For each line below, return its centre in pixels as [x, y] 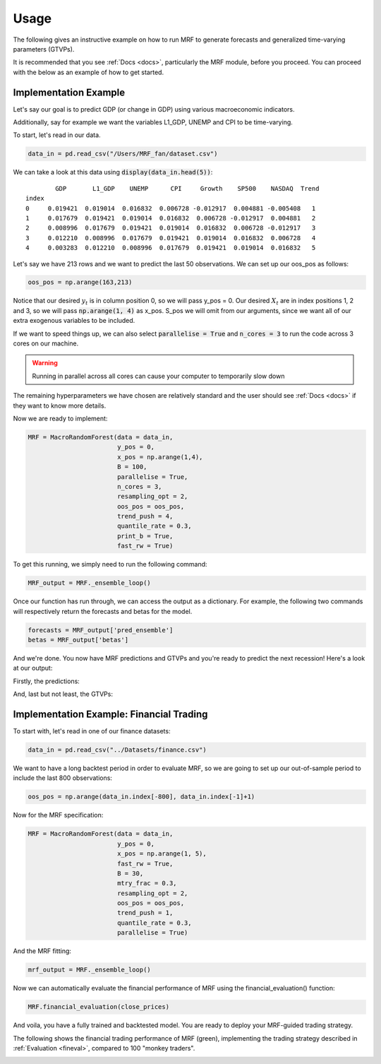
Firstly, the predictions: [47, 681]
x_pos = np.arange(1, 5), [162, 854]
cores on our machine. [46, 343]
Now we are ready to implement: [60, 418]
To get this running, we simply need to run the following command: [110, 564]
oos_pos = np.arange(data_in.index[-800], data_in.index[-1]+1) [141, 797]
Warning [45, 363]
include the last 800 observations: [63, 778]
